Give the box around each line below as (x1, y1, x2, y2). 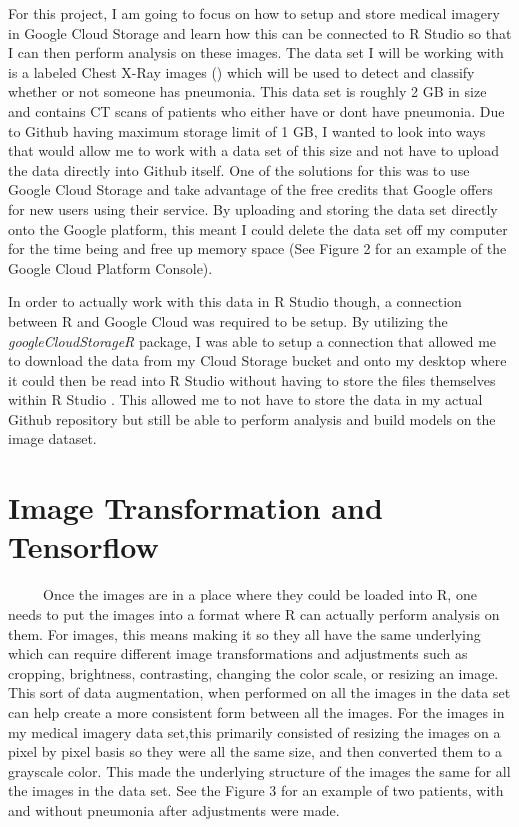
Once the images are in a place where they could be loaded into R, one (42, 584, 477, 605)
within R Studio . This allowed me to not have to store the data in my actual (8, 389, 483, 410)
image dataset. (8, 428, 97, 449)
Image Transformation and (8, 487, 383, 528)
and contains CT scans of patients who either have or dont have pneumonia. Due (8, 100, 505, 121)
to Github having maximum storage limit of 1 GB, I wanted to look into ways (8, 120, 486, 141)
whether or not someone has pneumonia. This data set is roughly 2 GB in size (8, 81, 487, 102)
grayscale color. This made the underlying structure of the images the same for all (8, 760, 511, 781)
